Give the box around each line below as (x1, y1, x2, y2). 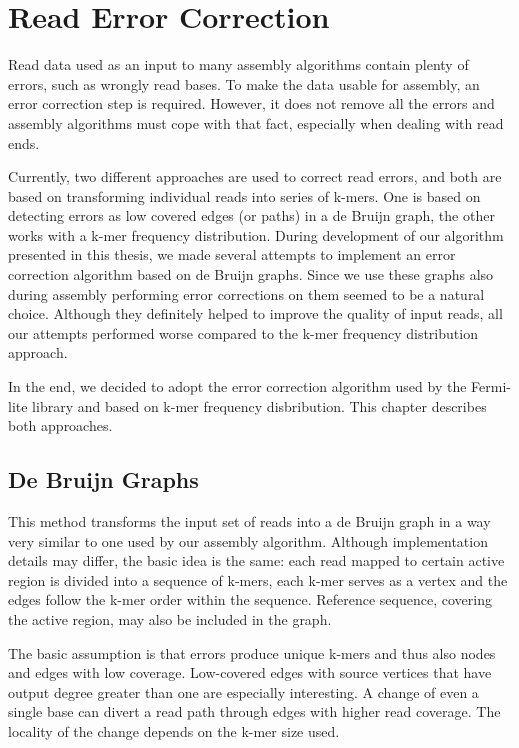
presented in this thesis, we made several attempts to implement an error (8, 244, 456, 265)
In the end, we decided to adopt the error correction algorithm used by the (8, 376, 467, 397)
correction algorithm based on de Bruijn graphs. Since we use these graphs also (8, 264, 494, 285)
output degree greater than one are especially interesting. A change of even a (8, 681, 479, 702)
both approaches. (8, 415, 113, 436)
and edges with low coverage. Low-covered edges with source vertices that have (8, 662, 492, 683)
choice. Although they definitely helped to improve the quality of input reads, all (8, 303, 503, 324)
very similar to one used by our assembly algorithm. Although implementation (8, 530, 488, 551)
